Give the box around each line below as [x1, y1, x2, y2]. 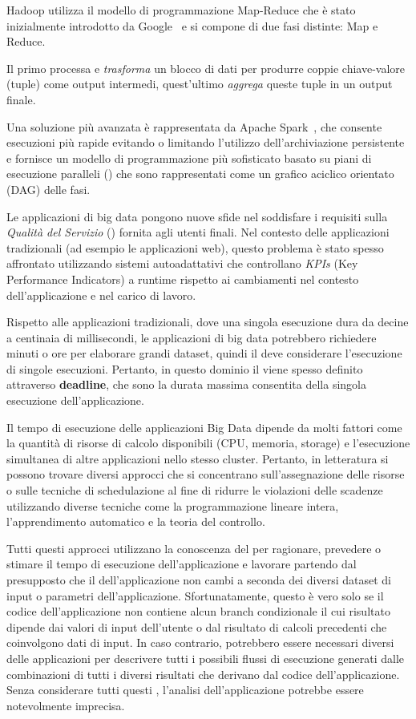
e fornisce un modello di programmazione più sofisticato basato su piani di [6, 149, 372, 166]
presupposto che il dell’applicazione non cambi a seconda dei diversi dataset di [6, 572, 391, 588]
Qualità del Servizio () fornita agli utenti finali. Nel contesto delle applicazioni [6, 224, 390, 240]
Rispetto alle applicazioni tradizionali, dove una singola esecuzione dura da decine [6, 313, 409, 330]
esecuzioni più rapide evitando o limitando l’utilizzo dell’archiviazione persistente [6, 134, 405, 151]
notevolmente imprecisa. [6, 697, 125, 713]
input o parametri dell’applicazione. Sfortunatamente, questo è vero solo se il [6, 587, 384, 604]
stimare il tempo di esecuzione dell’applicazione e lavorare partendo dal [6, 555, 357, 572]
